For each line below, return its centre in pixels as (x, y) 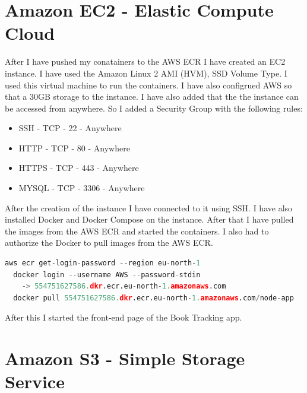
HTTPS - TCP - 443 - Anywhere (79, 168)
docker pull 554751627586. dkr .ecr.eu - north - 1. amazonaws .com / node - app (153, 298)
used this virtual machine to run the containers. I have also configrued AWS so (148, 85)
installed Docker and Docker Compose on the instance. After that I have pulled (149, 219)
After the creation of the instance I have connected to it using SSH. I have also (149, 207)
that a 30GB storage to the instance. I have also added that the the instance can (152, 96)
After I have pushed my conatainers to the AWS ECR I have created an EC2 (145, 61)
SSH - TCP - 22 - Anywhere (70, 128)
